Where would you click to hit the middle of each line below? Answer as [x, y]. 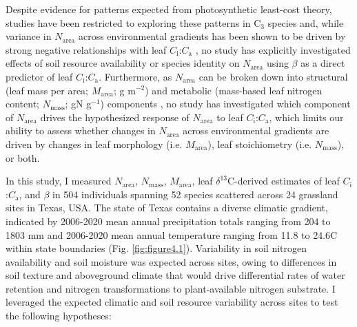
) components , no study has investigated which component [225, 104]
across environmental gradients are [256, 130]
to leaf [230, 117]
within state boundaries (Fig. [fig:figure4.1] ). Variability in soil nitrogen [156, 248]
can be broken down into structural [273, 76]
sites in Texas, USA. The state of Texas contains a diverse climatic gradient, [167, 208]
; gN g [78, 104]
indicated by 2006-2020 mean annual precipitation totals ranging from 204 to [168, 221]
